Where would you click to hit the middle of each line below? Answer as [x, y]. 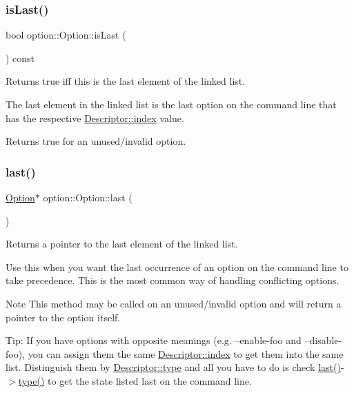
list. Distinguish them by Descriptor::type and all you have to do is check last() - [175, 367]
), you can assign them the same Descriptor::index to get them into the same [181, 353]
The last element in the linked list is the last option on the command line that [171, 104]
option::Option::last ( [88, 197]
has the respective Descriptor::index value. [95, 118]
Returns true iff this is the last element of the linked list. [126, 81]
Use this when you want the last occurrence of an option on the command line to [177, 266]
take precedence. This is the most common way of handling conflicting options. [173, 280]
